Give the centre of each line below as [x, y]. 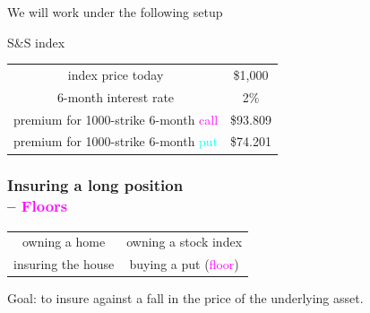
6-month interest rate [116, 96]
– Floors [38, 206]
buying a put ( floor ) [184, 264]
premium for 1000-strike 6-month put [116, 141]
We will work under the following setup [115, 12]
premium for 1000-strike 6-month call [116, 119]
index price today [116, 74]
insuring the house [64, 264]
